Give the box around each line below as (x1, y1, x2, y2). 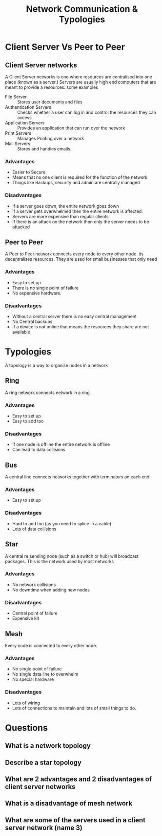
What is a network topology (5, 741, 91, 750)
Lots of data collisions (12, 526, 57, 532)
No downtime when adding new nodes (12, 587, 90, 592)
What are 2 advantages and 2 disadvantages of (5, 775, 152, 783)
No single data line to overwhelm (12, 671, 79, 677)
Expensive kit (12, 615, 39, 621)
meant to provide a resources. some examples (5, 84, 99, 90)
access (17, 115, 32, 121)
